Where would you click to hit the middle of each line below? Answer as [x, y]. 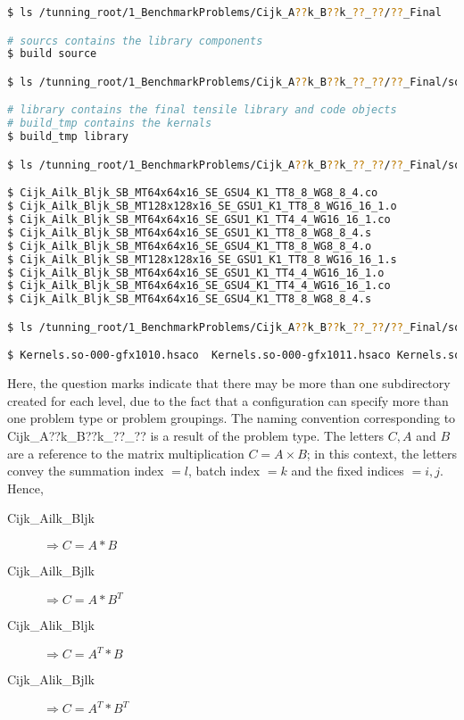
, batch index [224, 471]
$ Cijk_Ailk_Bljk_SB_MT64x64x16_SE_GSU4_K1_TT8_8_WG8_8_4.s [190, 299]
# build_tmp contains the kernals [110, 124]
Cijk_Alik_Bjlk [51, 679]
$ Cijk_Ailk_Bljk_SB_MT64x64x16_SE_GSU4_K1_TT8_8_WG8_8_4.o [190, 246]
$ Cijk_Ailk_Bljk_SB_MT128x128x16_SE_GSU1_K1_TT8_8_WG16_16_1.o [202, 207]
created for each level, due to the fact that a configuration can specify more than [228, 400]
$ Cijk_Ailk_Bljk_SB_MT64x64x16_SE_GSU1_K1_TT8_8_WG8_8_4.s [190, 232]
